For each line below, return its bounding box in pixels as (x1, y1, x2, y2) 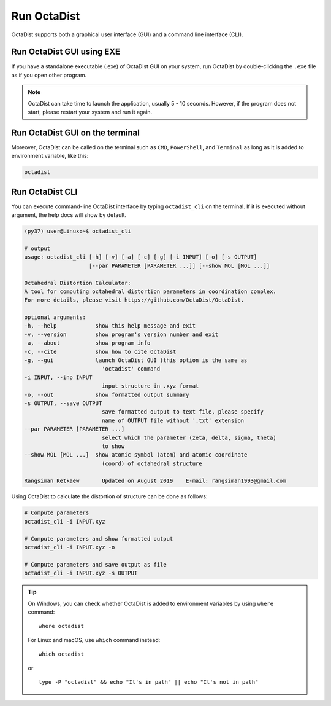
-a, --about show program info (24, 340, 151, 347)
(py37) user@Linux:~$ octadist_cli (24, 228, 131, 235)
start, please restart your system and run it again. (28, 108, 153, 116)
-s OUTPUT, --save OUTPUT (24, 399, 102, 407)
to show (101, 442, 125, 450)
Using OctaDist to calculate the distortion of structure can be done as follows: (11, 493, 208, 500)
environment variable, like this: (11, 152, 89, 160)
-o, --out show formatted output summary (24, 391, 189, 398)
